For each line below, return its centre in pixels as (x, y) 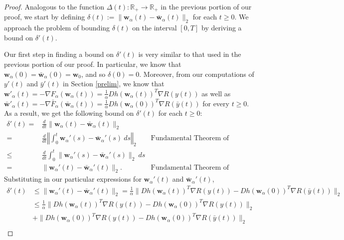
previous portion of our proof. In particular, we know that (93, 64)
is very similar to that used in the (190, 54)
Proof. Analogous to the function (54, 6)
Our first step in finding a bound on (59, 54)
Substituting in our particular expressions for (73, 179)
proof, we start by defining (45, 17)
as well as (216, 93)
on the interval (155, 28)
